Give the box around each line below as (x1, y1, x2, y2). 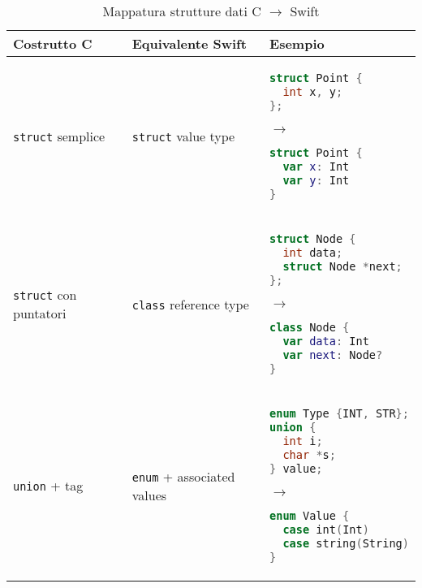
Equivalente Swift (131, 34, 247, 53)
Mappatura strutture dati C (102, 2, 261, 20)
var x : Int (282, 159, 350, 173)
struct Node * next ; (282, 259, 403, 273)
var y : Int (282, 173, 350, 187)
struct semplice (13, 127, 105, 146)
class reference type (131, 294, 249, 313)
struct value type (131, 127, 235, 146)
